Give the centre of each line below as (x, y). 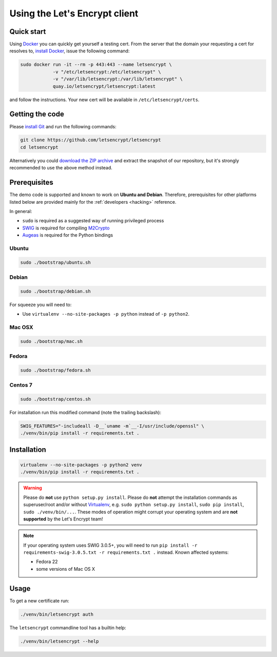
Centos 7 (21, 385)
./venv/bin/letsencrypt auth (57, 614)
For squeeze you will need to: (41, 304)
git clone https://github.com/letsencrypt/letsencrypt (91, 140)
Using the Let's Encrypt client (74, 13)
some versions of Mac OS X (66, 569)
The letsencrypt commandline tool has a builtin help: (68, 627)
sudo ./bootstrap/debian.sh (55, 291)
